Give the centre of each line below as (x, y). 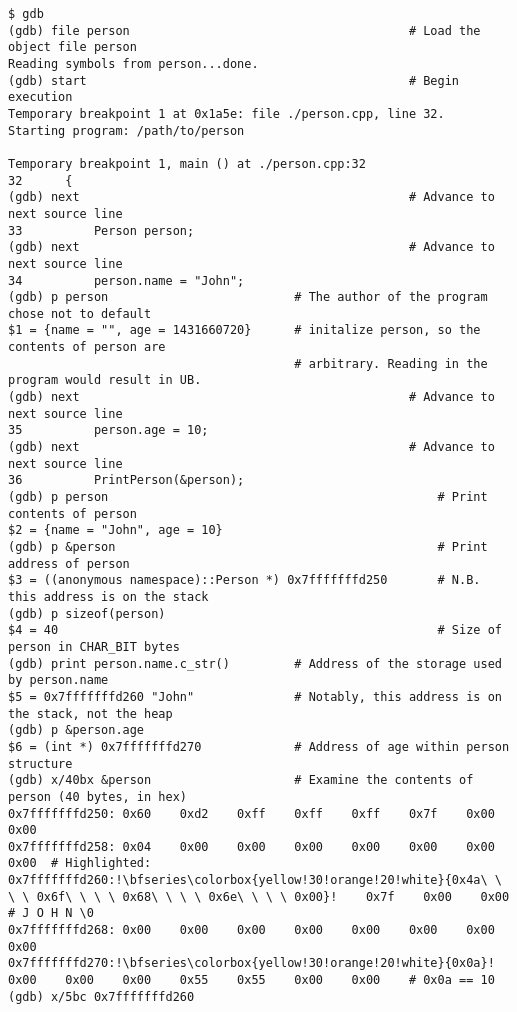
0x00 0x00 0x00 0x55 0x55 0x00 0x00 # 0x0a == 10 (251, 980)
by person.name (58, 680)
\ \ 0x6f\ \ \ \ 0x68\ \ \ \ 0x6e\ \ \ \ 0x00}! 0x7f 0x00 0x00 (259, 896)
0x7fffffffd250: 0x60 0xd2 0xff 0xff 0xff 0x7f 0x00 (251, 813)
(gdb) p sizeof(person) (87, 613)
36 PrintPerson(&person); (126, 480)
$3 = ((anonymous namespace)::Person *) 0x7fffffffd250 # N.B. (244, 580)
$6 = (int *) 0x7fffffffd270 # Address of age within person (259, 746)
